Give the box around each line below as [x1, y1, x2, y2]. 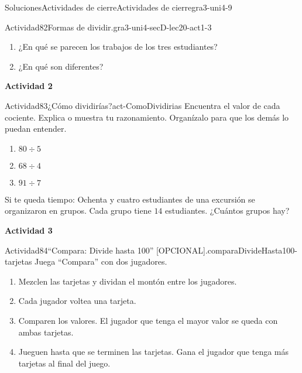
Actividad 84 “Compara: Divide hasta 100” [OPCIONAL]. [5, 244, 208, 256]
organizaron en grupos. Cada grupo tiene [5, 204, 152, 217]
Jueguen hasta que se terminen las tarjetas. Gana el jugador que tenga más [18, 345, 289, 358]
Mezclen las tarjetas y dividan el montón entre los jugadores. [18, 275, 237, 287]
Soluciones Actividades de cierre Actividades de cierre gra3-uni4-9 [5, 1, 232, 13]
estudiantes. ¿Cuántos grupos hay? [165, 204, 290, 217]
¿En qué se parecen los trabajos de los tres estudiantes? [18, 40, 218, 53]
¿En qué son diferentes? [18, 60, 104, 72]
